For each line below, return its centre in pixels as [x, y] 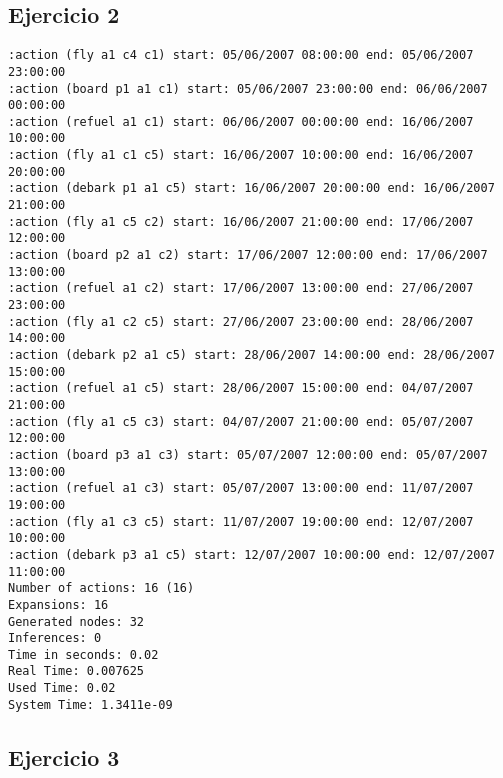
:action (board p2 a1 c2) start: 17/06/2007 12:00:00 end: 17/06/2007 [248, 255]
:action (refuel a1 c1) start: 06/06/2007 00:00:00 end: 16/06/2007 [241, 121]
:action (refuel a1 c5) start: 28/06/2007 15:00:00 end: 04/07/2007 [241, 388]
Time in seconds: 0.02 [83, 654]
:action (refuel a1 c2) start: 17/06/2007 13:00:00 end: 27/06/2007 [241, 288]
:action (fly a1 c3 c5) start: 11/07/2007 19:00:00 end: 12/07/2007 [241, 521]
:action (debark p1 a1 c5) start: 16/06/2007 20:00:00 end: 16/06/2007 [251, 188]
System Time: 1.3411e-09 [90, 704]
